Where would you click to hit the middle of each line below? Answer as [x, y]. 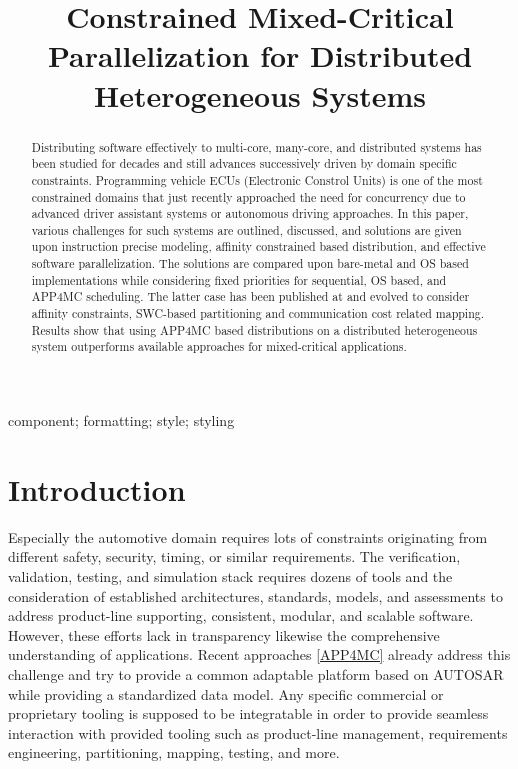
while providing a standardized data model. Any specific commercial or [226, 693]
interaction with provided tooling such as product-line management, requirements [258, 732]
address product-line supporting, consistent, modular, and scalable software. [241, 615]
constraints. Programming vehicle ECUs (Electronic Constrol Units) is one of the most [257, 179]
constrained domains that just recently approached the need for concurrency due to [248, 196]
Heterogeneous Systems [260, 94]
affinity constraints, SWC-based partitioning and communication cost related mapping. [258, 313]
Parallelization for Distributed [260, 55]
